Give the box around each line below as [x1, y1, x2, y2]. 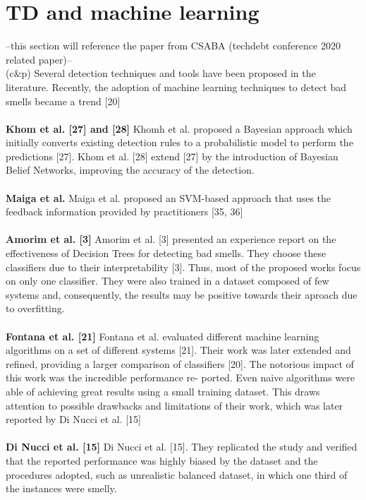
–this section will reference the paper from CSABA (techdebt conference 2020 [6, 38, 341, 53]
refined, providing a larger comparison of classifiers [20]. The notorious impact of [6, 356, 354, 371]
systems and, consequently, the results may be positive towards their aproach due [6, 287, 358, 302]
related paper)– [6, 52, 72, 66]
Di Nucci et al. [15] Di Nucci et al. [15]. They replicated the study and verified [6, 439, 358, 454]
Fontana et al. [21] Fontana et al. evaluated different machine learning [6, 328, 319, 343]
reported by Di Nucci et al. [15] [6, 412, 141, 427]
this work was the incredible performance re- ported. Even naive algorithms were [6, 370, 355, 385]
